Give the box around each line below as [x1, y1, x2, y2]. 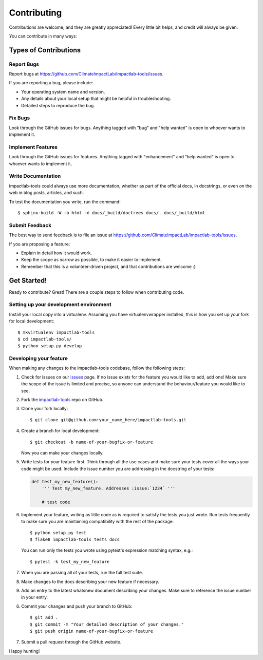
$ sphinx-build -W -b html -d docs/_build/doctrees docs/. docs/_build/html [18, 210, 206, 216]
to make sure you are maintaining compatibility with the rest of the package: [21, 519, 174, 525]
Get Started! [9, 276, 47, 284]
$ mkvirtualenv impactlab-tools [18, 329, 95, 335]
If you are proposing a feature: [9, 241, 70, 247]
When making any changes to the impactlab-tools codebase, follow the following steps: [9, 365, 185, 371]
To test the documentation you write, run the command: [9, 199, 121, 205]
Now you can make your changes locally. [21, 450, 104, 455]
